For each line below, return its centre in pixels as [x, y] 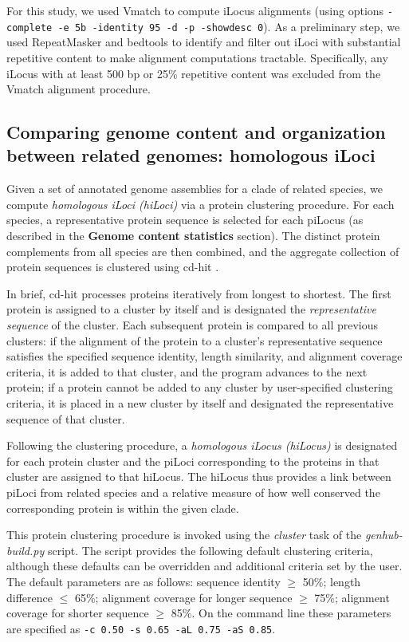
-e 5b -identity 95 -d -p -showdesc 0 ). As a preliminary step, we [229, 26]
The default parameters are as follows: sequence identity [144, 581]
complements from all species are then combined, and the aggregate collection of [203, 251]
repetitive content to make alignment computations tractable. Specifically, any [197, 57]
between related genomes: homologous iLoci [191, 155]
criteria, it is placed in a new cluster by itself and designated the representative [200, 403]
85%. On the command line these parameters [281, 613]
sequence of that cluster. [66, 418]
